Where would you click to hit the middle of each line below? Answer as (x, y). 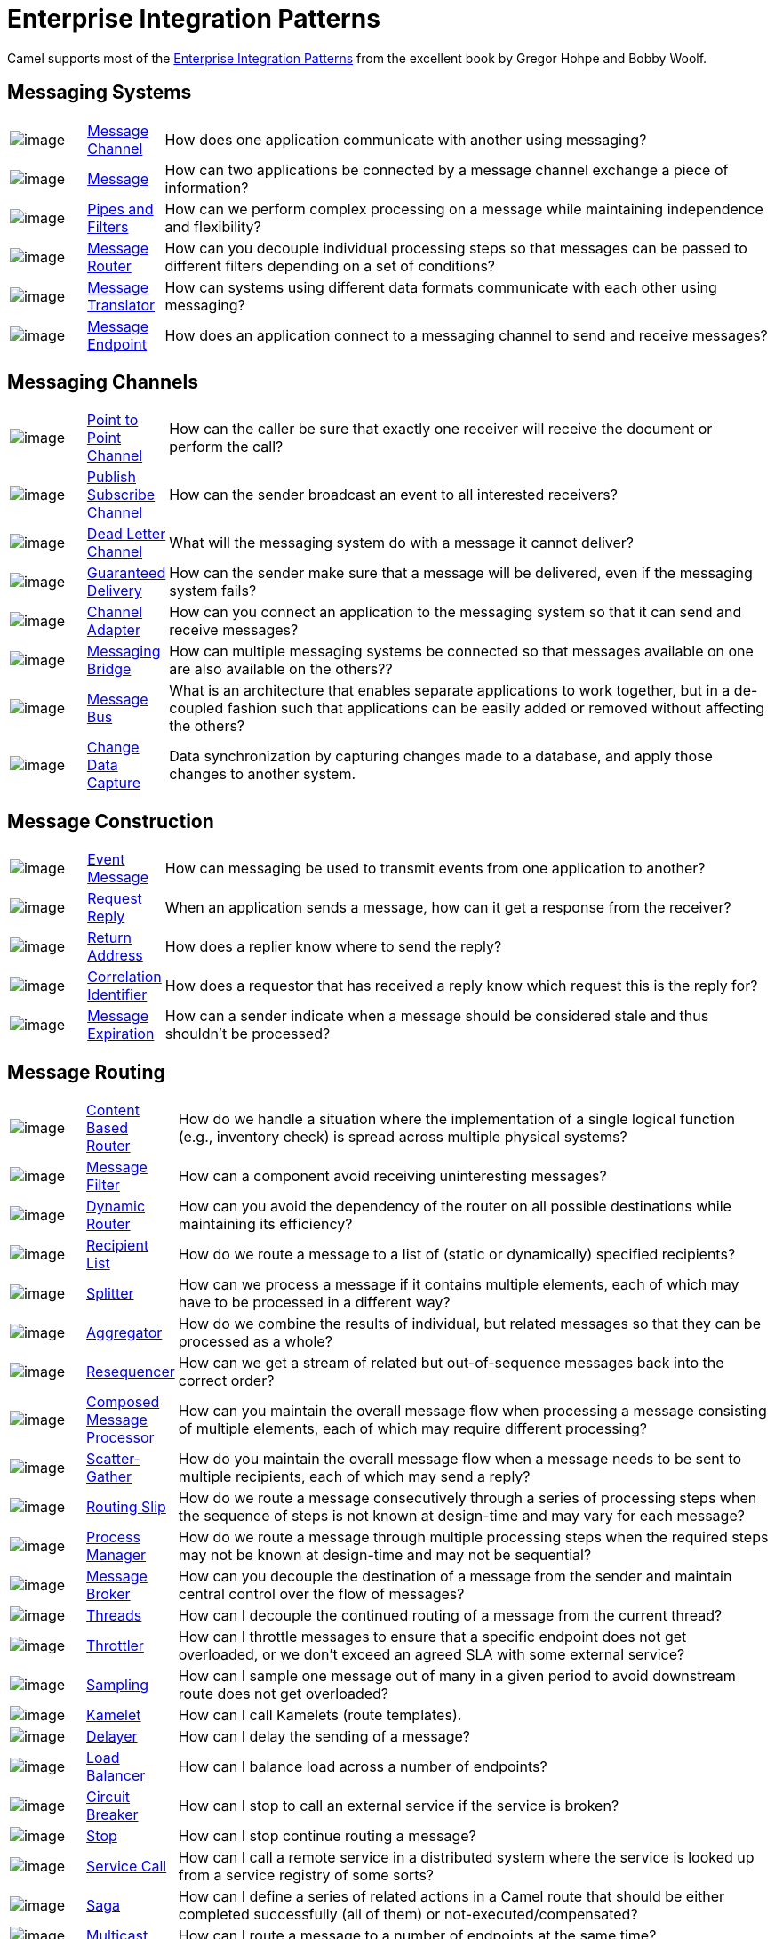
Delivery (114, 591)
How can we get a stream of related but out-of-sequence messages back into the (451, 1363)
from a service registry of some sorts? (306, 1875)
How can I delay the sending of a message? (324, 1737)
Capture (114, 783)
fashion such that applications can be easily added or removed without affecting (495, 708)
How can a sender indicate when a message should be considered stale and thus (437, 1016)
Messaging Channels (103, 382)
